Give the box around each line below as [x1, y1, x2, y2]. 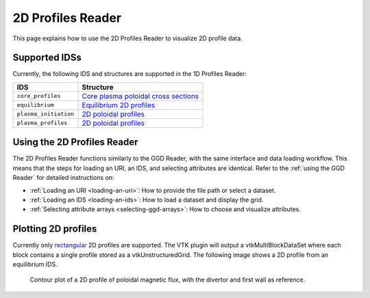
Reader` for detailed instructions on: [12, 174, 114, 182]
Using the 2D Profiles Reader [12, 137, 138, 148]
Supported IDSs [12, 52, 82, 64]
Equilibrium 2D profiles [82, 100, 156, 109]
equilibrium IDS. [12, 260, 58, 268]
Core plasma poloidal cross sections [82, 91, 199, 100]
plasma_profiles [16, 120, 68, 126]
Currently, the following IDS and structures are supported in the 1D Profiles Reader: [12, 70, 247, 78]
